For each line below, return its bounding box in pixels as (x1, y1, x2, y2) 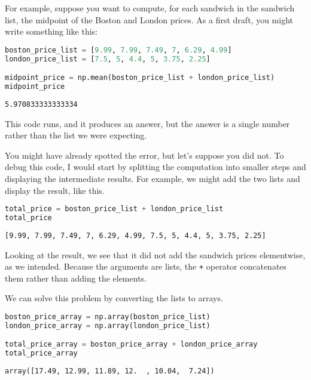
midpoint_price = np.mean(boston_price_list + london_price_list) (5, 73, 275, 82)
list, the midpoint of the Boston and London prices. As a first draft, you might (5, 13, 293, 26)
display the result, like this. (5, 184, 105, 196)
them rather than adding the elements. (5, 271, 147, 284)
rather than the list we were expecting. (5, 129, 147, 141)
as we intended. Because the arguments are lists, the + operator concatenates (5, 260, 287, 273)
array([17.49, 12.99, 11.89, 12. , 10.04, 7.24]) (5, 367, 215, 376)
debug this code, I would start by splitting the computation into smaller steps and (5, 160, 306, 173)
